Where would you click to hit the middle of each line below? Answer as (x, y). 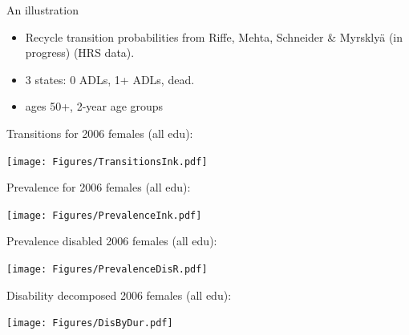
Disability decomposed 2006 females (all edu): (119, 295)
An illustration (43, 10)
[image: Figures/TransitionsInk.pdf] (107, 161)
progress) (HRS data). (80, 52)
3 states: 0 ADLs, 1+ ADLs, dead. (110, 79)
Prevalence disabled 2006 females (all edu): (112, 241)
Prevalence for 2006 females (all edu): (99, 187)
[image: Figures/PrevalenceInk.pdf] (104, 215)
